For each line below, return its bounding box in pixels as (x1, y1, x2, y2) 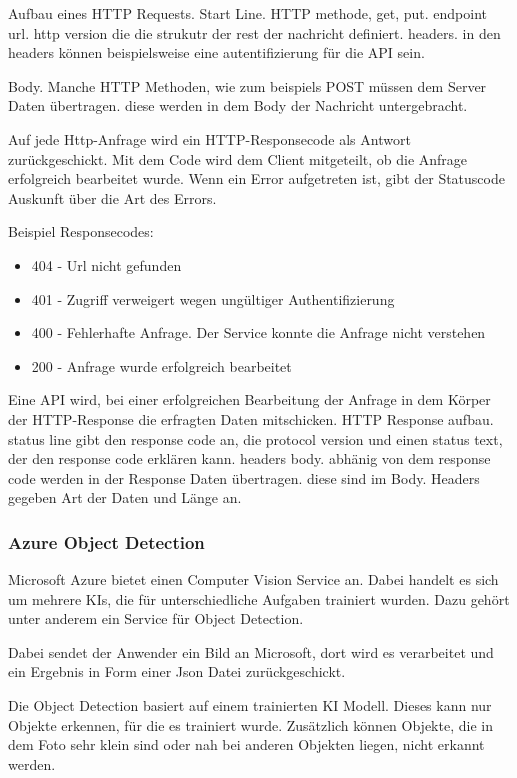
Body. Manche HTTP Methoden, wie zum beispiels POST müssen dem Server (8, 75, 487, 96)
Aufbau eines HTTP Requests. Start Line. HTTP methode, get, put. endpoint (8, 3, 488, 23)
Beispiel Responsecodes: (8, 221, 154, 242)
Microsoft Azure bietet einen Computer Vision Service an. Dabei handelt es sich (8, 569, 499, 590)
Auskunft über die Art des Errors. (8, 187, 217, 208)
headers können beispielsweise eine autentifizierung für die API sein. (8, 42, 425, 63)
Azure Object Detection (8, 529, 205, 554)
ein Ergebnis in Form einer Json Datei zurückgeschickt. (8, 661, 346, 682)
